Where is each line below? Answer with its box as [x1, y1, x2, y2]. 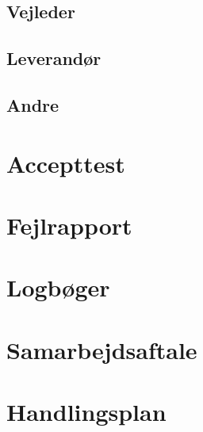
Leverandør [6, 46, 101, 71]
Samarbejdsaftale [6, 333, 197, 365]
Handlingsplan [6, 396, 167, 428]
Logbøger [6, 271, 110, 304]
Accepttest [6, 147, 125, 179]
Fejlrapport [6, 208, 132, 241]
